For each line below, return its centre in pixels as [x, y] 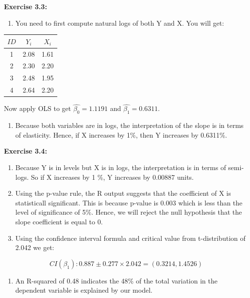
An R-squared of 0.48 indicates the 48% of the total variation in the [116, 280]
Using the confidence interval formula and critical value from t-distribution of [130, 238]
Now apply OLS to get [38, 108]
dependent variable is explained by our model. [84, 290]
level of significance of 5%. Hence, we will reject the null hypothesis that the [129, 212]
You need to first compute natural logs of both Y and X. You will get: [120, 23]
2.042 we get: [35, 247]
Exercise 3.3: [25, 6]
